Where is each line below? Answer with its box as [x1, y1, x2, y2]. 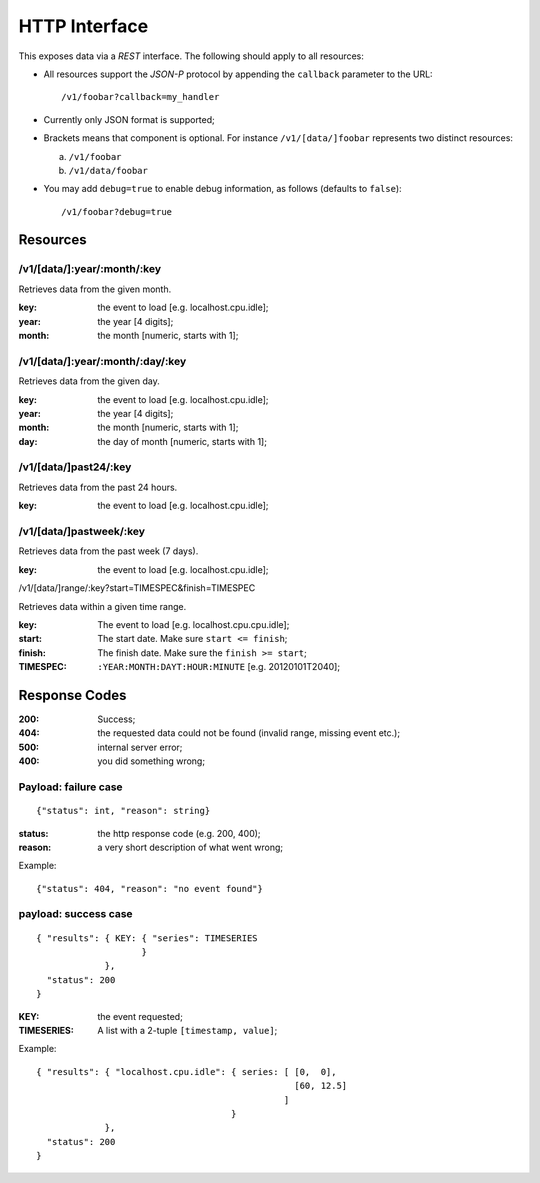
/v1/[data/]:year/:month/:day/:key [18, 354, 187, 368]
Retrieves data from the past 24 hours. [18, 481, 178, 493]
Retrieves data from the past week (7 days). [18, 545, 199, 557]
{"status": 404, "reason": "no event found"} [36, 883, 264, 894]
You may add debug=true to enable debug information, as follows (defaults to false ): [43, 183, 402, 195]
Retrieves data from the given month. [18, 283, 172, 295]
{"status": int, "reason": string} [36, 805, 211, 817]
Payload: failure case [18, 780, 124, 794]
